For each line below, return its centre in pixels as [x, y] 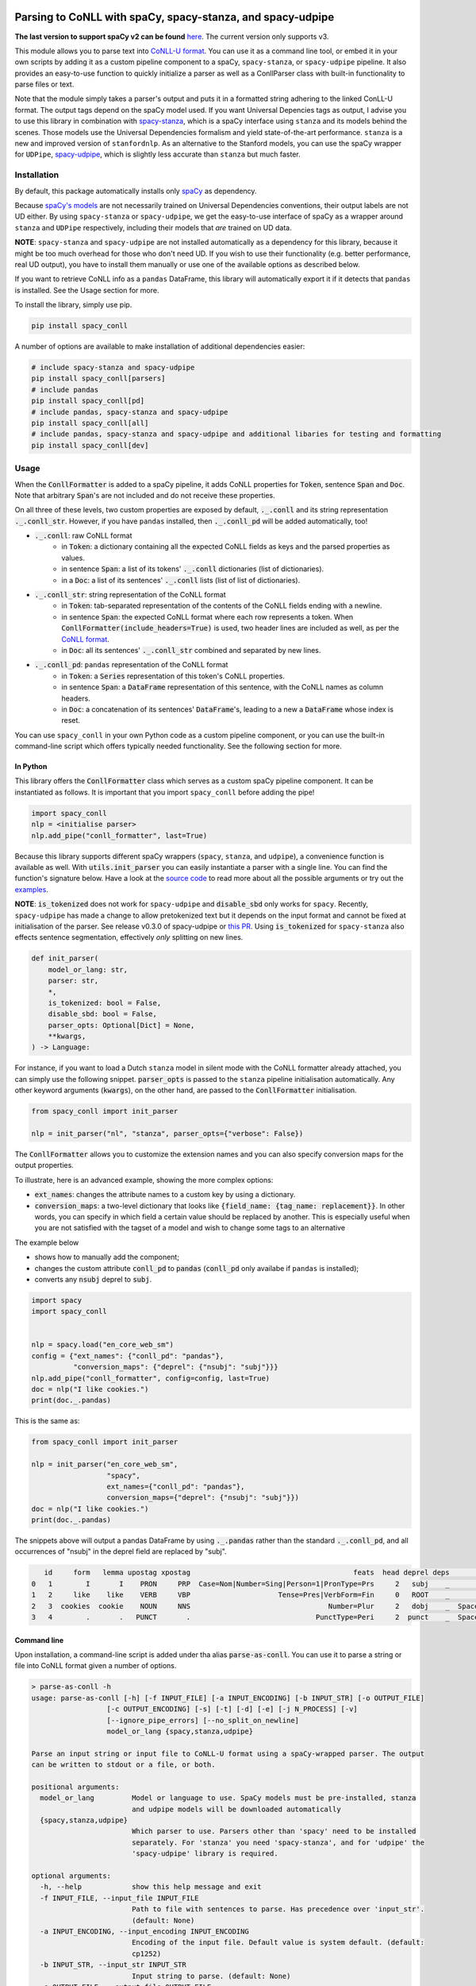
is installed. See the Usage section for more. [87, 290]
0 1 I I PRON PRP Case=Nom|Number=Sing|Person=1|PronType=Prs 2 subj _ [240, 1584]
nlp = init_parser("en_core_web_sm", [105, 1464]
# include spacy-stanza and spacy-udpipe [113, 368]
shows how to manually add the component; [107, 1257]
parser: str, [73, 981]
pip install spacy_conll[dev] [90, 445]
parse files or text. [44, 84]
